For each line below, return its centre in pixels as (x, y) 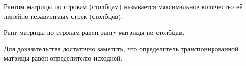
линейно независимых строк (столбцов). (64, 16)
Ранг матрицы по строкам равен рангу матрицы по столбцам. (94, 32)
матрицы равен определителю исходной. (63, 58)
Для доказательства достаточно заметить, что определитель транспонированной (121, 48)
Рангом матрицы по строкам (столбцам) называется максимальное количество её (123, 6)
